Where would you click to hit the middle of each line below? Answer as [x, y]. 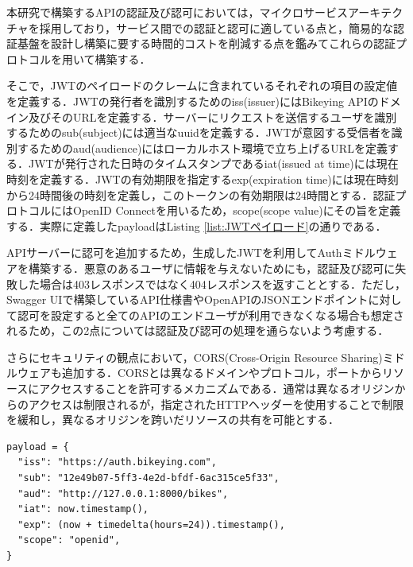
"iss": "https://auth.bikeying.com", [117, 462]
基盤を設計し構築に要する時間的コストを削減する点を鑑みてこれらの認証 [206, 43]
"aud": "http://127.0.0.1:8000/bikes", [123, 493]
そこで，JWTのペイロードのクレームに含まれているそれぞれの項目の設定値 [202, 85]
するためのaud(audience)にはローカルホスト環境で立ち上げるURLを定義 [202, 148]
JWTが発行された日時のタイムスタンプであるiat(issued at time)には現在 [213, 163]
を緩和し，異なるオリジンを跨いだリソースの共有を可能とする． [173, 419]
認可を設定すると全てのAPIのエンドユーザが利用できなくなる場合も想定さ [210, 315]
